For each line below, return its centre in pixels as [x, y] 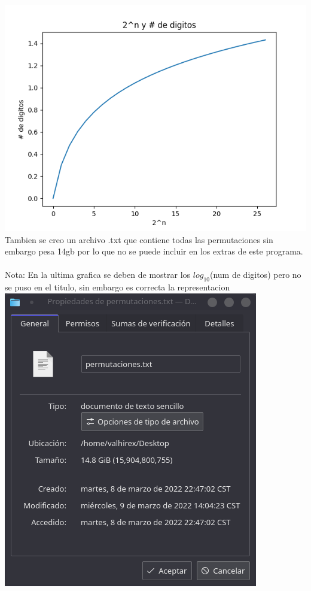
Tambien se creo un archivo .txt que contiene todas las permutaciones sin [139, 239]
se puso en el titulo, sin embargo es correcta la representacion [118, 287]
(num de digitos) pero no [256, 275]
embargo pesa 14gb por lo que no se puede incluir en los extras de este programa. [154, 251]
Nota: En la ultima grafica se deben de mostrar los [98, 275]
